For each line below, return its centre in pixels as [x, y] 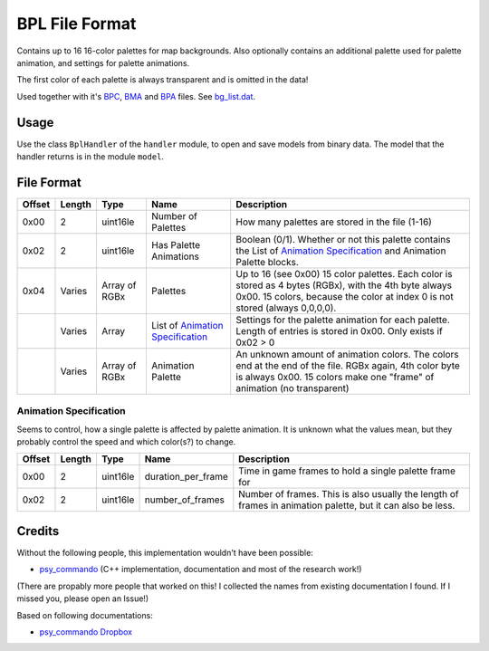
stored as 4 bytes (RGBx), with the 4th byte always [344, 285]
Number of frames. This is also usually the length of [349, 494]
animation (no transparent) [292, 388]
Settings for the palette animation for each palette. [343, 320]
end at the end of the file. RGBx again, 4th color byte [348, 365]
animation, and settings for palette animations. [103, 62]
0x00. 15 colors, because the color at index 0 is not [345, 296]
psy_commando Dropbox [86, 632]
